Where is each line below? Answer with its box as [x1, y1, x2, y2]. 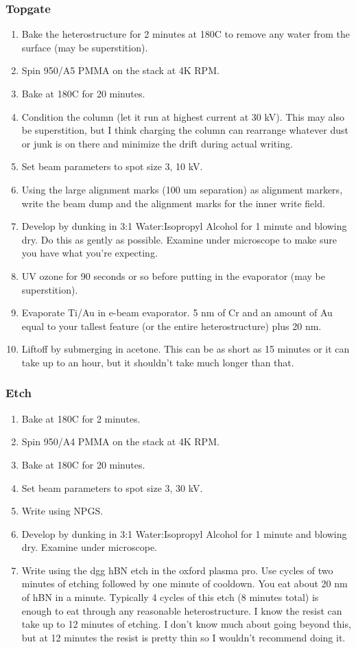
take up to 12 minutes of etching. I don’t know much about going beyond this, [21, 617, 351, 631]
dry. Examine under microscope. [21, 540, 157, 554]
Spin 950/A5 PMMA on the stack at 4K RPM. [21, 63, 219, 78]
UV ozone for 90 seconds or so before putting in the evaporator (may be [21, 268, 325, 283]
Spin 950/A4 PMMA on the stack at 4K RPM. [21, 434, 219, 449]
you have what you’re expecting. [21, 246, 158, 260]
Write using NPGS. [21, 504, 104, 518]
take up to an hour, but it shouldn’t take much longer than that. [21, 355, 294, 369]
